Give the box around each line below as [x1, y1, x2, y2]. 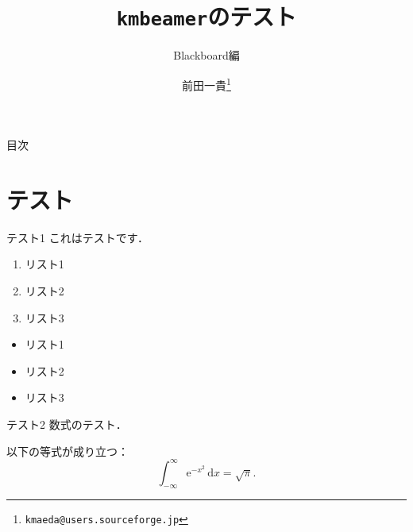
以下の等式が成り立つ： [6, 442, 129, 459]
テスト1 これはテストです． [6, 229, 149, 245]
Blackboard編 [173, 47, 240, 64]
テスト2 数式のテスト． [6, 415, 127, 432]
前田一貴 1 [182, 74, 231, 93]
